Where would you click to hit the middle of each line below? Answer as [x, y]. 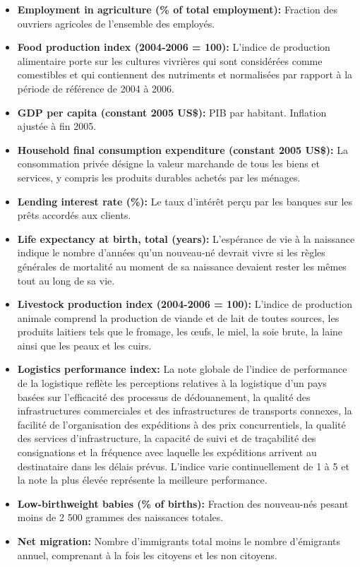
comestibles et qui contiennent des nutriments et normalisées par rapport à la [185, 74]
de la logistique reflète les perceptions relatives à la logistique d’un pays [172, 383]
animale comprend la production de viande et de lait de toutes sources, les [178, 317]
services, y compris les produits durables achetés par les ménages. [159, 177]
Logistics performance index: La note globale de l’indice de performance [182, 369]
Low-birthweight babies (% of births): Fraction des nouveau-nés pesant [183, 503]
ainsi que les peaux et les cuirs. [84, 345]
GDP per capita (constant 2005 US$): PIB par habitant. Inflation [172, 112]
